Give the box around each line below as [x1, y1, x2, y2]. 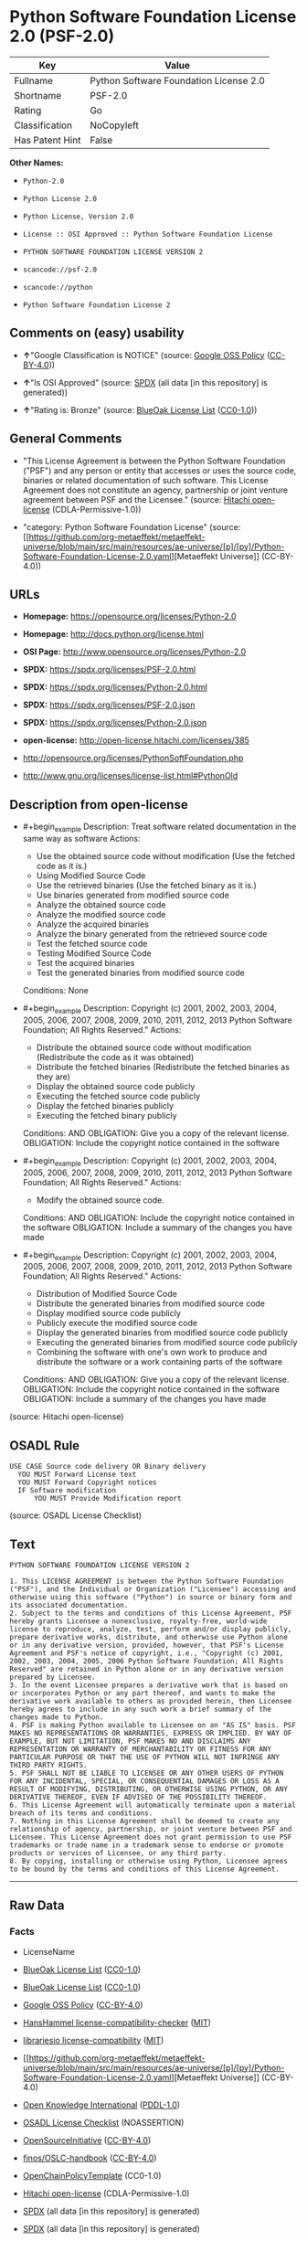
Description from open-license [9, 797, 189, 812]
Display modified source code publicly [36, 1308, 181, 1319]
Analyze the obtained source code [36, 898, 166, 910]
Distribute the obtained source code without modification [36, 1042, 252, 1053]
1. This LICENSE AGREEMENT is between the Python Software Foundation [9, 1577, 284, 1586]
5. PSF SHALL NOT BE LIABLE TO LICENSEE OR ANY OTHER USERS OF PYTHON [9, 1768, 284, 1778]
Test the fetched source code [36, 938, 148, 949]
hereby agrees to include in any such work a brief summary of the [9, 1705, 272, 1714]
